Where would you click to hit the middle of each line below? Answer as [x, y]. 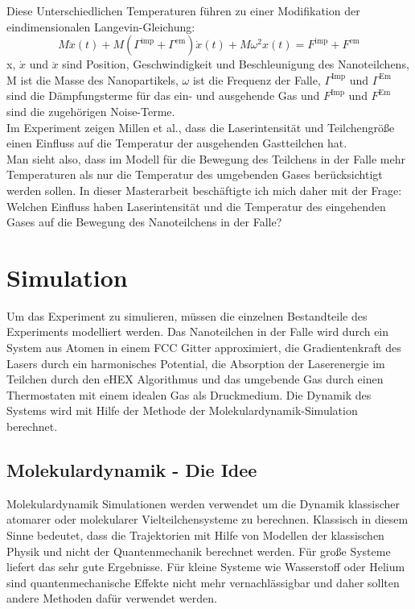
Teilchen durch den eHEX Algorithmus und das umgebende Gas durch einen [195, 379]
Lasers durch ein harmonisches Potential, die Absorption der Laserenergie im [196, 363]
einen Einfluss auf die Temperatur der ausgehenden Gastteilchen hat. [177, 143]
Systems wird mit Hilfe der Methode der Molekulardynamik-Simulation [182, 410]
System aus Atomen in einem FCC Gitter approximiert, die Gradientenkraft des [204, 348]
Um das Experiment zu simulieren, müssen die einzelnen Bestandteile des [187, 315]
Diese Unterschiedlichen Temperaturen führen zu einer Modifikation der [183, 10]
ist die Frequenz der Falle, [257, 79]
